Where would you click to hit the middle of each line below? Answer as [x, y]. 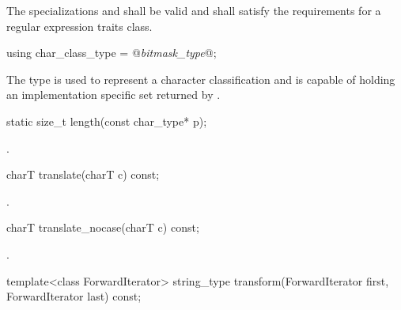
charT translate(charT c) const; [83, 174]
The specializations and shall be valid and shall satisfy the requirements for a [194, 10]
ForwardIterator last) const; [74, 296]
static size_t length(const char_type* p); [107, 121]
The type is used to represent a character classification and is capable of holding [201, 79]
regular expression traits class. [79, 26]
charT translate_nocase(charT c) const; [103, 227]
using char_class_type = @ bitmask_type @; [112, 53]
